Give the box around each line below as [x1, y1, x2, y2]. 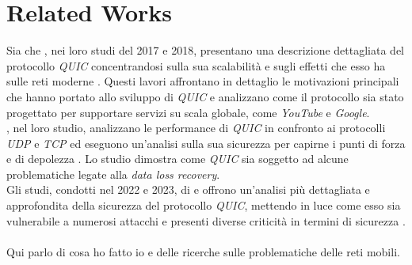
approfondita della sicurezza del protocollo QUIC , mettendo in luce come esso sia [6, 197, 401, 214]
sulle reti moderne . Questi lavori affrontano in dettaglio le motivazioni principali [6, 73, 399, 89]
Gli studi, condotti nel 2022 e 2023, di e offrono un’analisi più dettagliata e [6, 181, 370, 198]
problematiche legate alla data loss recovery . [6, 165, 220, 182]
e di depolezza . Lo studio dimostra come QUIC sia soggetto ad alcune [6, 150, 349, 167]
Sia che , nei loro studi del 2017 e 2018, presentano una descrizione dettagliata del [6, 42, 404, 59]
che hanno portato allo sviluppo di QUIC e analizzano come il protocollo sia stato [6, 88, 404, 104]
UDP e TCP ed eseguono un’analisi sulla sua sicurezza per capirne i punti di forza [6, 134, 406, 151]
